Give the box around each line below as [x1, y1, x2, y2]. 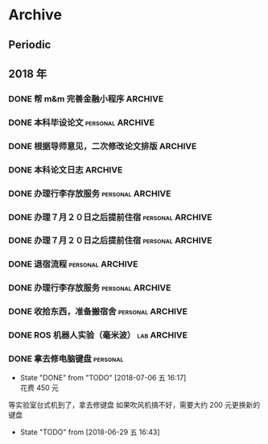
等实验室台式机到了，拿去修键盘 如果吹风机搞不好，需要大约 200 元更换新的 [8, 400, 261, 410]
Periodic [8, 38, 52, 52]
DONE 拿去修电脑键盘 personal [8, 353, 124, 364]
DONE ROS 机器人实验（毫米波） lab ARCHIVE [8, 330, 188, 341]
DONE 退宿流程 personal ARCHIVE [8, 259, 138, 270]
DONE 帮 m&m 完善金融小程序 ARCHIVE [8, 93, 164, 104]
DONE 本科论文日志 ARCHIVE [8, 164, 123, 175]
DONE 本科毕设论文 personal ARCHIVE [8, 117, 155, 128]
